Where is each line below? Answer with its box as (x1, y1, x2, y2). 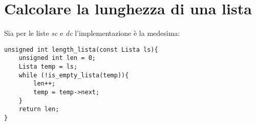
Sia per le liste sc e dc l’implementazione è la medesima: (4, 28, 180, 38)
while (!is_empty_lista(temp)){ (18, 71, 129, 79)
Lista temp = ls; (18, 63, 78, 71)
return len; (18, 106, 59, 113)
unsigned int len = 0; (18, 54, 96, 62)
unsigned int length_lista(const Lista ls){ (4, 46, 158, 53)
